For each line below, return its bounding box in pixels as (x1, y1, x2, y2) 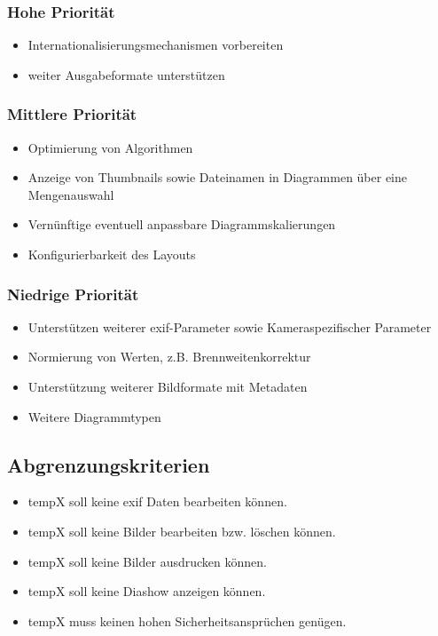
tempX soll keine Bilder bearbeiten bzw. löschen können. (27, 521, 336, 540)
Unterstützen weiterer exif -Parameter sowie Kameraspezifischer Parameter (27, 317, 432, 336)
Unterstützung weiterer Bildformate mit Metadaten (27, 378, 308, 395)
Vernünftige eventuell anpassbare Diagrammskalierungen (27, 215, 336, 234)
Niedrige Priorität (7, 282, 139, 305)
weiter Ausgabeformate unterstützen (27, 65, 225, 83)
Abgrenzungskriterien (7, 450, 210, 478)
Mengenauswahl (27, 185, 114, 203)
